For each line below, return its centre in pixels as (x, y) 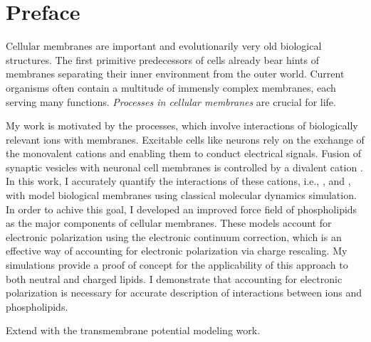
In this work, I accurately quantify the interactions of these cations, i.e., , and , (178, 181)
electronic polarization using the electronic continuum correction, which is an (174, 236)
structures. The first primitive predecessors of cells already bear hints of (162, 59)
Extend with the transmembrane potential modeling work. (133, 330)
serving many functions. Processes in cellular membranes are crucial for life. (171, 101)
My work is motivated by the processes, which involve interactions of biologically (182, 125)
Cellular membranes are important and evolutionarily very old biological (164, 46)
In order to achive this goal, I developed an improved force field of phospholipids (182, 209)
